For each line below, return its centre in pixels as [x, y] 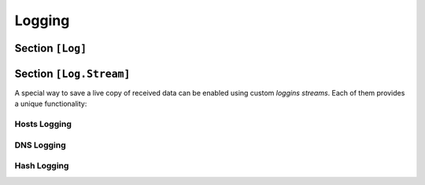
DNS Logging [40, 145]
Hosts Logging [43, 124]
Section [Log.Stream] [72, 73]
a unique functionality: [51, 104]
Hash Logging [42, 166]
